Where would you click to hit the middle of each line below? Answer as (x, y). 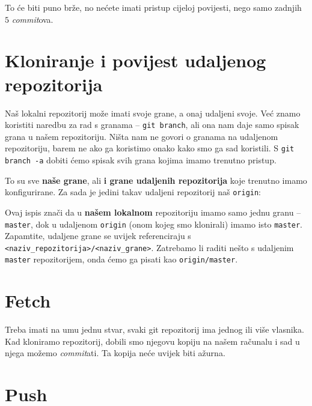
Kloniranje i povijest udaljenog (136, 60)
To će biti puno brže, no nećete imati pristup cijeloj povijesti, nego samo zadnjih (153, 7)
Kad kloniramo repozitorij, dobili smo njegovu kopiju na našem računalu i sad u (152, 341)
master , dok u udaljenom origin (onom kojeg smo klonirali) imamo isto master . (154, 224)
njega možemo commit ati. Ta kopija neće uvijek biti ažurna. (115, 353)
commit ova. (32, 19)
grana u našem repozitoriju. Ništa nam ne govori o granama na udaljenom (142, 136)
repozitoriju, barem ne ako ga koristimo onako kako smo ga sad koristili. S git (150, 148)
